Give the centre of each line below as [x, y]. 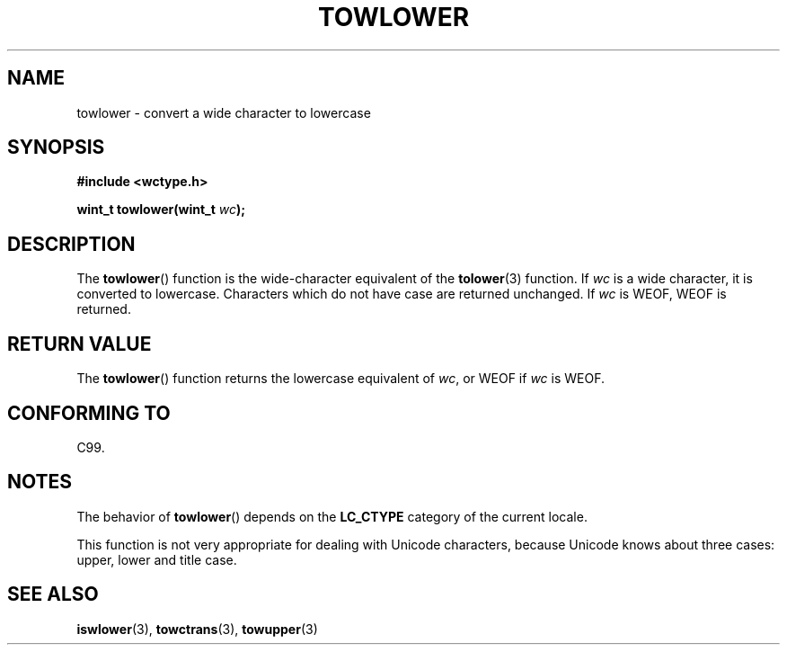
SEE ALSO [53, 594]
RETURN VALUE [80, 344]
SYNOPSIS [56, 147]
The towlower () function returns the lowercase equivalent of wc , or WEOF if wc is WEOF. [340, 379]
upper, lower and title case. [157, 559]
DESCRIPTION [71, 244]
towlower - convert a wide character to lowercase [224, 112]
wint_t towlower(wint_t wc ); [161, 210]
